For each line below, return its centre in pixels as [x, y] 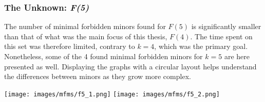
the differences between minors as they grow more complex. [98, 76]
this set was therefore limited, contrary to [70, 46]
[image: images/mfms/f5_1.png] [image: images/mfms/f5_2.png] [112, 94]
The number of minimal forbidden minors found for [85, 26]
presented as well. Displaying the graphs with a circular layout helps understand [130, 66]
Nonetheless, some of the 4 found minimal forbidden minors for [103, 56]
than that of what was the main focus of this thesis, [86, 36]
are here [237, 56]
